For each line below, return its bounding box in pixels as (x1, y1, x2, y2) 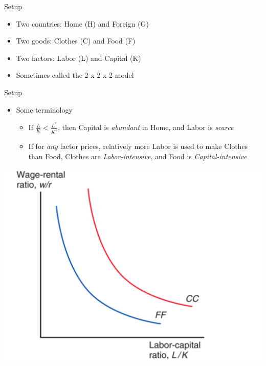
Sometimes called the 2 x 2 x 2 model (16, 70, 134, 80)
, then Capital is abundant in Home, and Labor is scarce (57, 122, 234, 133)
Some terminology (16, 104, 73, 115)
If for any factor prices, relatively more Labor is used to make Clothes (28, 141, 248, 152)
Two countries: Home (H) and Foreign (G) (16, 18, 149, 29)
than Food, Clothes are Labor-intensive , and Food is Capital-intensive (28, 150, 247, 161)
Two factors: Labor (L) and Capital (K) (16, 52, 141, 63)
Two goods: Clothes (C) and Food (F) (16, 35, 136, 46)
